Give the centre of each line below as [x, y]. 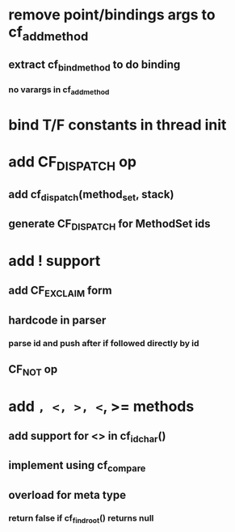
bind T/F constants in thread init [117, 125]
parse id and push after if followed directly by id [104, 343]
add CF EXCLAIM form [60, 292]
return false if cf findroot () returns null [81, 519]
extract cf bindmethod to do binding [94, 66]
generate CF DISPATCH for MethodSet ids [110, 225]
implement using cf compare [77, 467]
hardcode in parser [57, 320]
